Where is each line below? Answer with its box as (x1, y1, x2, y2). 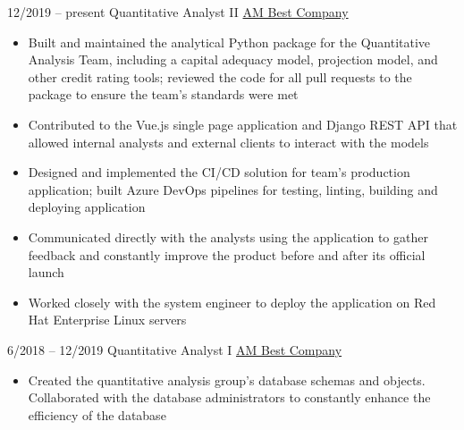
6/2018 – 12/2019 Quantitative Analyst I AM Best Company (7, 340, 342, 358)
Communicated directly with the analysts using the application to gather (28, 227, 428, 246)
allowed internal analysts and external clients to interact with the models (28, 132, 429, 151)
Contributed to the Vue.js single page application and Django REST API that (28, 114, 458, 133)
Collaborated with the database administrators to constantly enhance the (28, 388, 431, 407)
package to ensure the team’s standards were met (28, 85, 299, 104)
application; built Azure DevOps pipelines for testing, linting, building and (28, 180, 438, 198)
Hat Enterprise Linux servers (28, 310, 187, 329)
